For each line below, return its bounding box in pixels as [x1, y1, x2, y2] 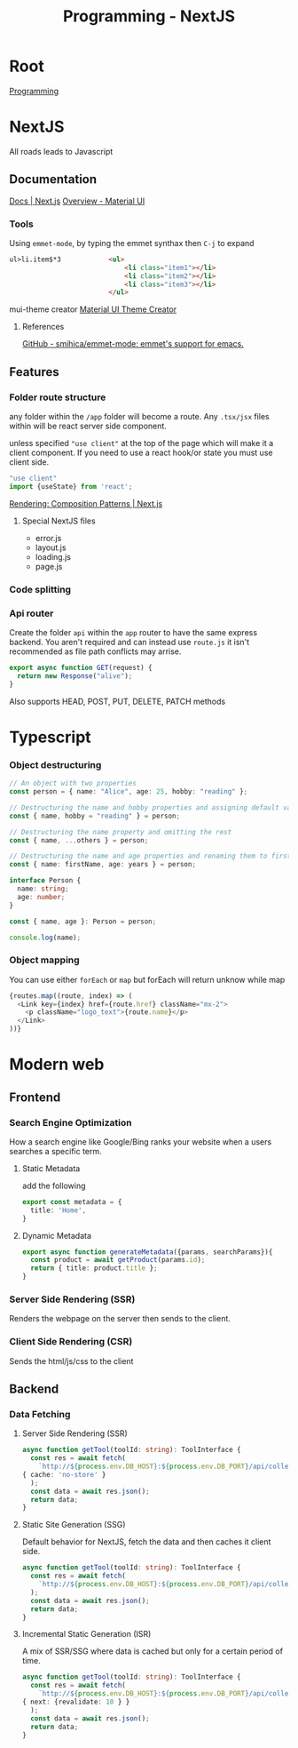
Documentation [9, 172, 98, 188]
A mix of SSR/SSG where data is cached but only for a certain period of [21, 1646, 284, 1656]
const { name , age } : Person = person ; [9, 917, 157, 926]
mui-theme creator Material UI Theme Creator [9, 304, 177, 315]
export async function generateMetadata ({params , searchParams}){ [21, 1247, 273, 1257]
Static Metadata [21, 1162, 81, 1174]
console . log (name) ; [9, 933, 82, 942]
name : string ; [17, 884, 69, 893]
